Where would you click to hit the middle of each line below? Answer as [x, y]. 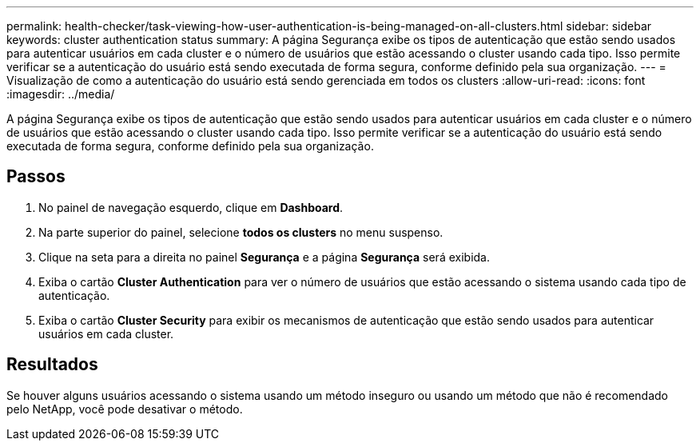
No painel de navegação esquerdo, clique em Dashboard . [191, 207]
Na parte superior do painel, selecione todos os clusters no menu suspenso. [241, 232]
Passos [36, 177]
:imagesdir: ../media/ [61, 94]
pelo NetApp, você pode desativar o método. [125, 409]
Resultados [52, 365]
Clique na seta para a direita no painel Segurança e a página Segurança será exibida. [264, 257]
